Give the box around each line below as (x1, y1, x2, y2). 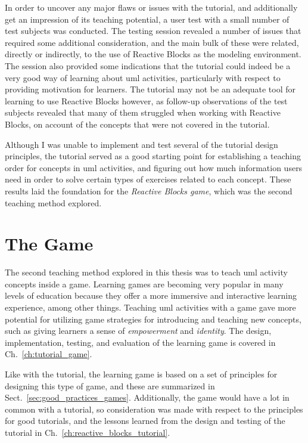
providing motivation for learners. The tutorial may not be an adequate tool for (5, 83, 296, 95)
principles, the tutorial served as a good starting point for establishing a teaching (5, 150, 301, 162)
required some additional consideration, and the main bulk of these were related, (5, 36, 299, 48)
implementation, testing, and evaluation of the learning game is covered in (5, 336, 276, 348)
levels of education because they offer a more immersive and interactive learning (5, 289, 297, 302)
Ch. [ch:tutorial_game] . (5, 348, 92, 360)
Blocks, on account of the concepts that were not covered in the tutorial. (5, 117, 270, 130)
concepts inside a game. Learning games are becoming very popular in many (5, 277, 284, 290)
